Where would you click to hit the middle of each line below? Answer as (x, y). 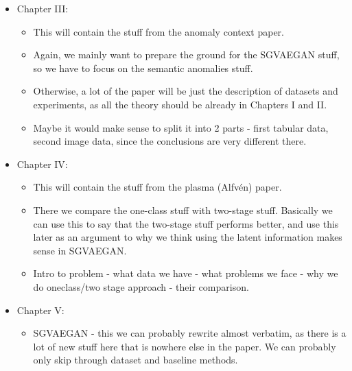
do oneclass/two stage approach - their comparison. (141, 286)
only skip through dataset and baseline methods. (136, 360)
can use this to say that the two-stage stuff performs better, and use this (186, 223)
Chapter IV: (42, 164)
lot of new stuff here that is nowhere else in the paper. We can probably (185, 346)
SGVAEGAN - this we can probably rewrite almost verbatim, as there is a (190, 333)
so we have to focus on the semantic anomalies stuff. (143, 68)
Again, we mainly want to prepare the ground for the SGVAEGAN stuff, (186, 55)
